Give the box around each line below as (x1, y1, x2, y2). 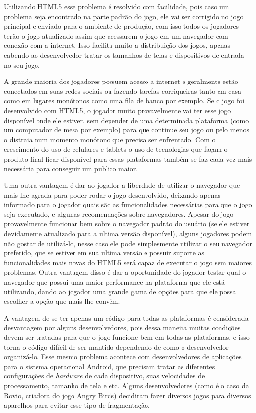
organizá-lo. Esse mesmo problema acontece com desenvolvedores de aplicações (4, 351, 242, 362)
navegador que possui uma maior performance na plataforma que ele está (4, 277, 225, 287)
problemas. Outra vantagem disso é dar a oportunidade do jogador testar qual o (4, 267, 246, 277)
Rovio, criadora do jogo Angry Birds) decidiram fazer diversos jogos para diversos (4, 390, 251, 400)
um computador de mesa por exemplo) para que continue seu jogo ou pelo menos (4, 124, 249, 135)
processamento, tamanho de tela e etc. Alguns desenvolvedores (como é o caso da (4, 380, 249, 390)
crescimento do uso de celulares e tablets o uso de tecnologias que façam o (4, 144, 228, 154)
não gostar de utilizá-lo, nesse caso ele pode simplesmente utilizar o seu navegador (4, 238, 253, 248)
